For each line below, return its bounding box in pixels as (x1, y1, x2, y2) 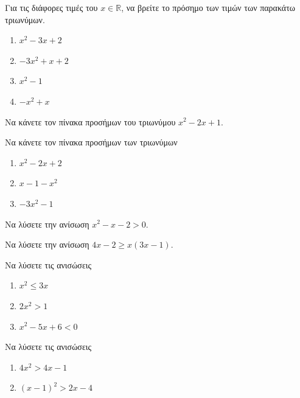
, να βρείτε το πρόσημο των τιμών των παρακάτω (121, 1, 296, 13)
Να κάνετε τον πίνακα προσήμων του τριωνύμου (5, 115, 176, 128)
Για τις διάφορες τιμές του (5, 1, 98, 13)
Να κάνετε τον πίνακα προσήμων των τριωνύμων (5, 136, 178, 148)
